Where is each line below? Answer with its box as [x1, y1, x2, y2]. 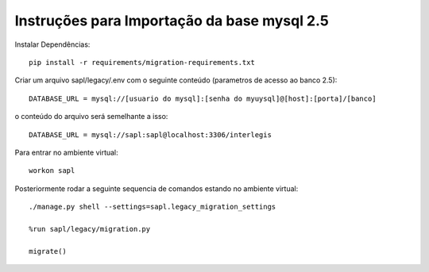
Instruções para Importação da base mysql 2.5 [14, 12, 329, 29]
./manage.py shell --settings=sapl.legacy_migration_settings [29, 202, 276, 212]
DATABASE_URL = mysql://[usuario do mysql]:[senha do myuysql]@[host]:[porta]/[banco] [29, 94, 377, 103]
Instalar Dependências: [14, 40, 91, 49]
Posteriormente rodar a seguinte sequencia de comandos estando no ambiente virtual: [14, 183, 299, 193]
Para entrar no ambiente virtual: [14, 147, 118, 157]
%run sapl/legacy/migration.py [29, 224, 151, 233]
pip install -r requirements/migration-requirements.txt [29, 58, 256, 67]
